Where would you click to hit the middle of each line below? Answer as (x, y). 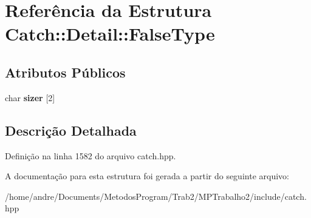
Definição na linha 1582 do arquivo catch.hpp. (91, 155)
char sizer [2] (30, 97)
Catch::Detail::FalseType (110, 34)
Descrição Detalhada (71, 130)
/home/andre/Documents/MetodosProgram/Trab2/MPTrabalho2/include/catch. (156, 196)
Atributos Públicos (65, 72)
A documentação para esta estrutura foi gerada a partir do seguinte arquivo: (147, 176)
